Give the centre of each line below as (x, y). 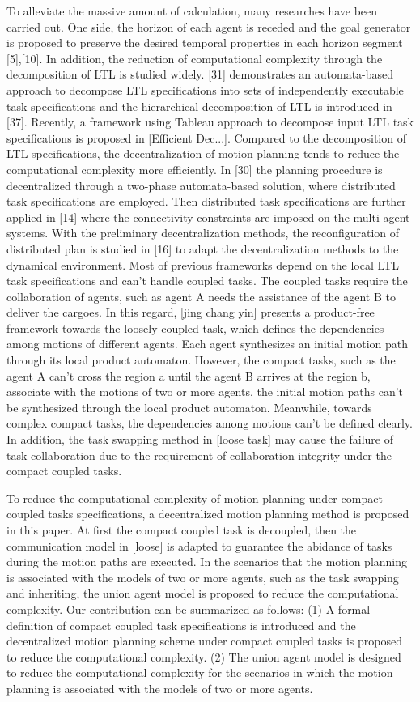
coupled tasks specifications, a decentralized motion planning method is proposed (208, 514)
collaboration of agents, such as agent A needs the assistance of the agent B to (201, 296)
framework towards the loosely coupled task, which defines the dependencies (195, 328)
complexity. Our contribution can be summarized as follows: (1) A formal (189, 608)
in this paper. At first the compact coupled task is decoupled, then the (182, 530)
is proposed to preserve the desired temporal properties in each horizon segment (205, 43)
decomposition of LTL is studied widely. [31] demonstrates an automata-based (200, 74)
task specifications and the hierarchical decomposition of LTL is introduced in (199, 106)
